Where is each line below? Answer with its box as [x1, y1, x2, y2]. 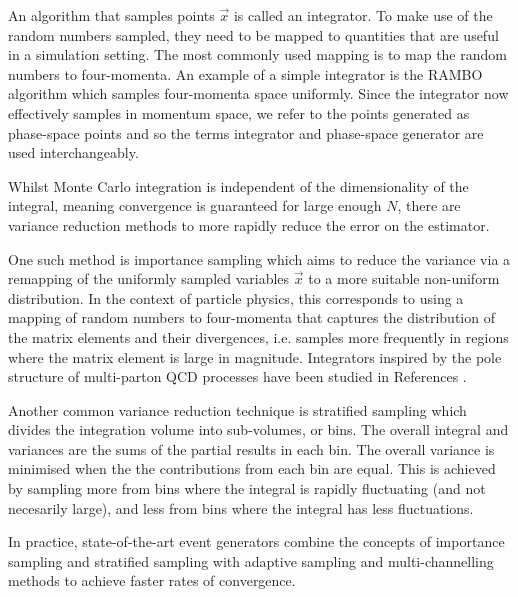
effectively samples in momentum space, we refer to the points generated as [8, 102, 470, 123]
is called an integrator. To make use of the [233, 5, 493, 25]
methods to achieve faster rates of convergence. [8, 570, 296, 591]
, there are [397, 195, 461, 216]
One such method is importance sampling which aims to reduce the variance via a [8, 248, 511, 269]
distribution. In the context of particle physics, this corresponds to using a [8, 287, 464, 308]
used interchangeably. [8, 142, 139, 163]
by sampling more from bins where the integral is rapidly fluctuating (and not [8, 478, 486, 499]
